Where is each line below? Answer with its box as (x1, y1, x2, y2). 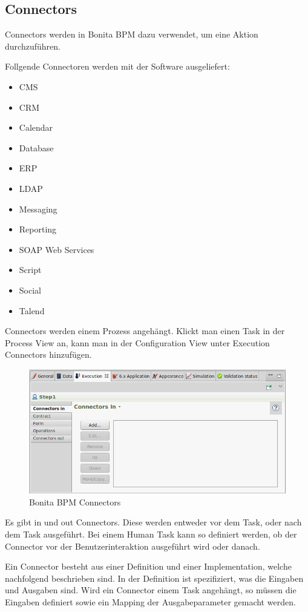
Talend (19, 304, 45, 317)
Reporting (19, 223, 57, 235)
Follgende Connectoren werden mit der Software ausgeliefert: (5, 60, 230, 73)
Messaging (19, 202, 57, 215)
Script (19, 263, 42, 276)
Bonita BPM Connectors (29, 495, 121, 508)
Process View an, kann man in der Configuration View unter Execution (5, 336, 270, 349)
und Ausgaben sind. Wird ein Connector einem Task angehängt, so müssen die (5, 584, 297, 596)
